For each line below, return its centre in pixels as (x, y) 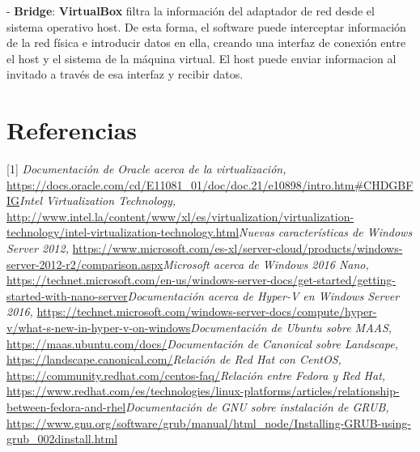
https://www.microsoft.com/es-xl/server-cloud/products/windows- (238, 248)
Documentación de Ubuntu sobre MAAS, (291, 328)
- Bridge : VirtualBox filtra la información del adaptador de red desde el (191, 11)
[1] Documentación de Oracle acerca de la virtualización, (146, 169)
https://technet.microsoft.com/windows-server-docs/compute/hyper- (207, 311)
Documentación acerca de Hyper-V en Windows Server (263, 295)
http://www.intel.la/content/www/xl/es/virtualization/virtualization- (180, 216)
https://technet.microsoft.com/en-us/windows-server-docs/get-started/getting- (201, 280)
